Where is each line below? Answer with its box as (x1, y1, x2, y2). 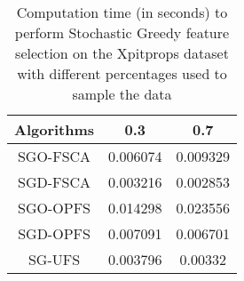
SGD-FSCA (18, 172, 91, 192)
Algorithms (14, 119, 95, 140)
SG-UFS (28, 249, 81, 269)
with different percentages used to (17, 63, 227, 84)
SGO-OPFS (18, 197, 91, 218)
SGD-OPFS (18, 223, 91, 244)
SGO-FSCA (17, 146, 91, 166)
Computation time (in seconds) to (16, 2, 228, 22)
